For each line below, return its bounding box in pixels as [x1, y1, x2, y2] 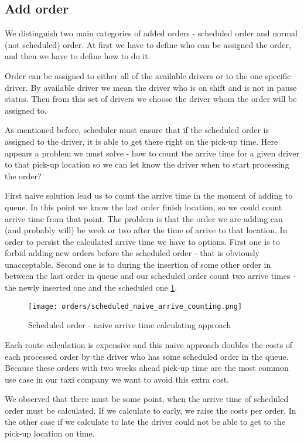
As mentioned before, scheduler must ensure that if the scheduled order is [5, 124, 269, 136]
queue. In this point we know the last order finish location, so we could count [5, 200, 282, 213]
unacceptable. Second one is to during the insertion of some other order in [5, 258, 271, 270]
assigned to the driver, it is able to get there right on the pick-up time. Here [5, 135, 278, 147]
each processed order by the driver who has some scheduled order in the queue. [5, 350, 289, 362]
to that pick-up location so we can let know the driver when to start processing [5, 158, 289, 171]
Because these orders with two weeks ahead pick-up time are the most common [5, 362, 289, 374]
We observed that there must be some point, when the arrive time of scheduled [5, 393, 289, 405]
